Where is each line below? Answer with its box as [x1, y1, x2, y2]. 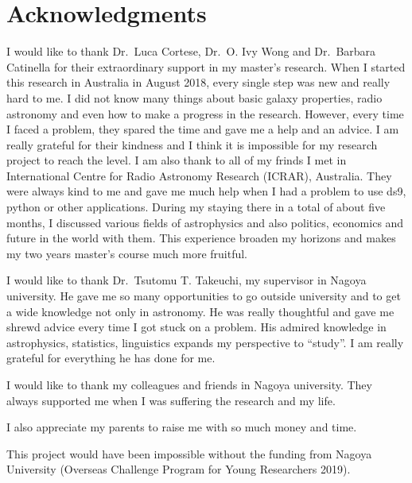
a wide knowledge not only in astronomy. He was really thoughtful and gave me [6, 303, 395, 319]
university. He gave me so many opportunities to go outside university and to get [6, 288, 401, 304]
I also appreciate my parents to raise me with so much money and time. [6, 419, 357, 435]
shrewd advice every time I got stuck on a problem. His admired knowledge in [6, 319, 387, 335]
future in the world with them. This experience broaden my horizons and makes [6, 230, 396, 246]
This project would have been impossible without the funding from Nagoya [6, 445, 372, 462]
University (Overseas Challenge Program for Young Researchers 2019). [6, 461, 351, 477]
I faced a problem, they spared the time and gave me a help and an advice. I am [6, 121, 399, 137]
